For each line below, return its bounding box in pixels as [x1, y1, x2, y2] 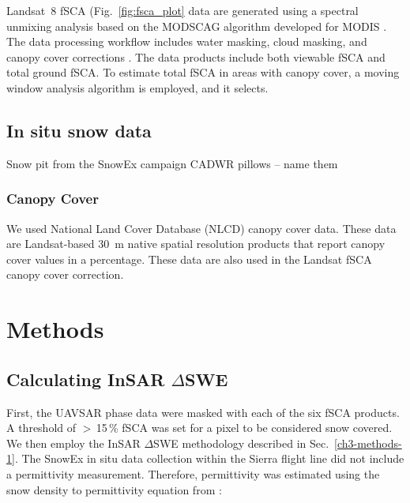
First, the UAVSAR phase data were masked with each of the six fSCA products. [6, 404, 400, 420]
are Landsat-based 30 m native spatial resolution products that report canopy [6, 235, 386, 252]
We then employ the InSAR [6, 434, 141, 451]
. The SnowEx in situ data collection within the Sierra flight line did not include [14, 450, 404, 467]
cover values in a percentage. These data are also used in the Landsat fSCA [6, 250, 372, 267]
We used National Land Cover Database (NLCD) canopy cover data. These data [6, 220, 397, 236]
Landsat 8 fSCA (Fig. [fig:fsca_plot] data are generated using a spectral [6, 2, 359, 18]
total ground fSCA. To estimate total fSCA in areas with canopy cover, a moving [6, 64, 400, 81]
